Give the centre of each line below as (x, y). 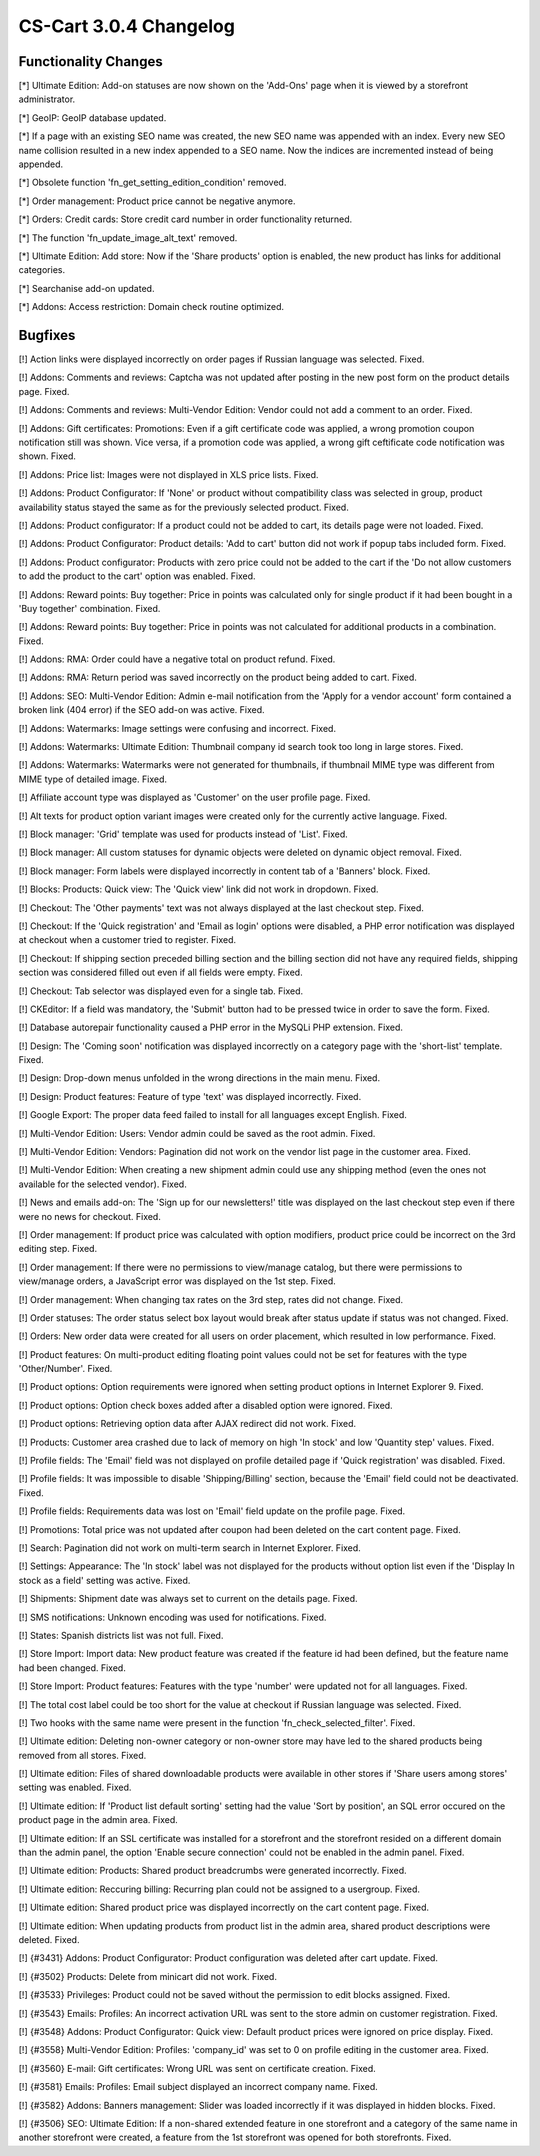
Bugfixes (47, 335)
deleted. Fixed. (49, 1939)
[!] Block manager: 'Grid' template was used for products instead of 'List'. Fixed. (183, 834)
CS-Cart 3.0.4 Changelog (126, 26)
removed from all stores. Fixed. (82, 1755)
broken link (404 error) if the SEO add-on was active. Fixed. (141, 710)
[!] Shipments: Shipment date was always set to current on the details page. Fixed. (188, 1599)
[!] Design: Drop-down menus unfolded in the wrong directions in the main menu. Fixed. (199, 1078)
